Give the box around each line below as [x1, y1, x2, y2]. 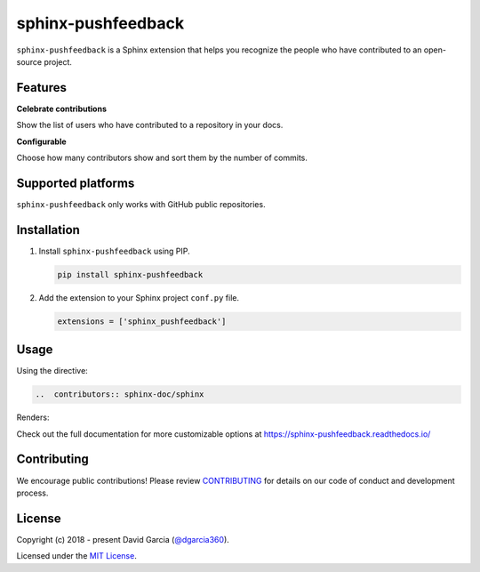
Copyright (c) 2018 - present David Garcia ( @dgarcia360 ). [16, 534, 230, 544]
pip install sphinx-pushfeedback [57, 270, 204, 279]
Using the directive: [16, 366, 88, 376]
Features [16, 80, 67, 95]
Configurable [16, 136, 67, 147]
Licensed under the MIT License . [16, 551, 137, 561]
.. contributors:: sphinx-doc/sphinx [35, 390, 204, 399]
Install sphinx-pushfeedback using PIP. [38, 246, 190, 256]
